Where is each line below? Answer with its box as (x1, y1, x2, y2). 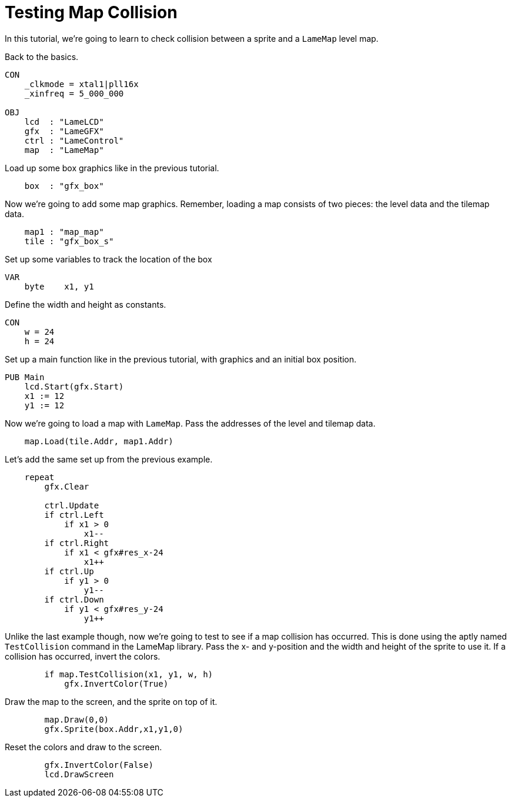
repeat (24, 472, 55, 482)
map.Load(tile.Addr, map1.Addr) (24, 436, 173, 446)
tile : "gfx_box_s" (24, 236, 114, 246)
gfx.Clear (44, 481, 89, 491)
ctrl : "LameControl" (24, 135, 124, 145)
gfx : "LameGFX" (24, 126, 104, 136)
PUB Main (5, 372, 45, 382)
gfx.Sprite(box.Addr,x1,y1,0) (44, 724, 183, 734)
